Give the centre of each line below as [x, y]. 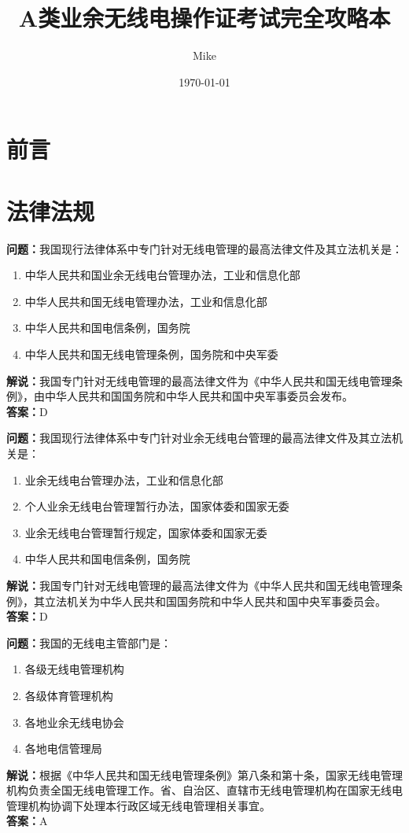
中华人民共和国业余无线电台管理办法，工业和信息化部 [162, 275]
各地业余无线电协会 [74, 722]
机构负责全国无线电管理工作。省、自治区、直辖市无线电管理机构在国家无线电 [204, 790]
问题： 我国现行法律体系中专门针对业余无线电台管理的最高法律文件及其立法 [199, 438]
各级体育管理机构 [69, 695]
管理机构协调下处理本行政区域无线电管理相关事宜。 [138, 805]
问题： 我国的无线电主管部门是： [89, 642]
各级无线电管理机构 [74, 669]
